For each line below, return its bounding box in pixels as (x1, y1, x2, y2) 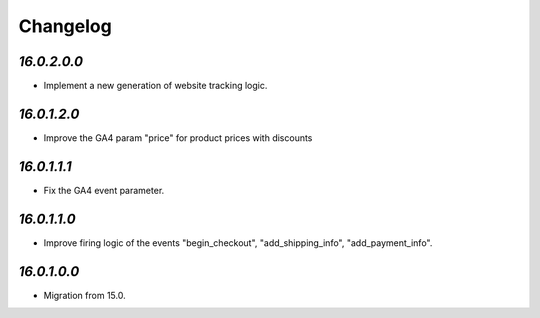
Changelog (18, 15, 112, 37)
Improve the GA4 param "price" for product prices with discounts (43, 131, 313, 144)
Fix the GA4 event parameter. (43, 184, 165, 196)
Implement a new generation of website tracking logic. (43, 80, 268, 92)
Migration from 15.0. (43, 289, 126, 301)
